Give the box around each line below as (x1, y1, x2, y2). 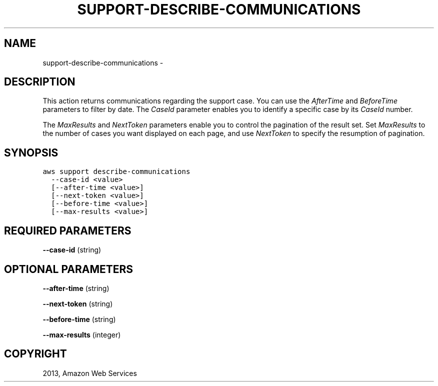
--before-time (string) (42, 314, 116, 323)
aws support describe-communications (42, 167, 190, 176)
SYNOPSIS (4, 146, 58, 159)
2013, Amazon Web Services (42, 368, 137, 377)
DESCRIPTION (4, 75, 75, 88)
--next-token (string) (42, 299, 113, 308)
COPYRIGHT (4, 347, 67, 360)
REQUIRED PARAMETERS (4, 224, 131, 237)
